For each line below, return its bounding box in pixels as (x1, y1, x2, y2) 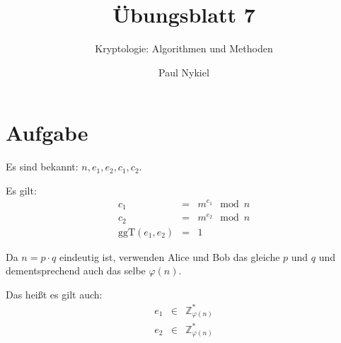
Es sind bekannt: (6, 159, 79, 174)
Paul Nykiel (158, 64, 209, 79)
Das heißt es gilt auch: (6, 286, 103, 301)
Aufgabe (6, 118, 88, 147)
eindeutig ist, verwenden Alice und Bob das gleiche (59, 249, 280, 264)
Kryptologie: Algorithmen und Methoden (95, 41, 273, 56)
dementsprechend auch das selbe (6, 263, 146, 278)
